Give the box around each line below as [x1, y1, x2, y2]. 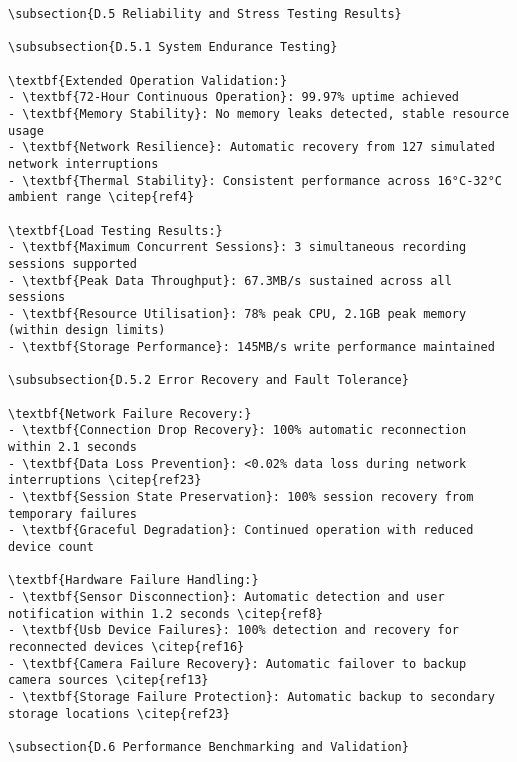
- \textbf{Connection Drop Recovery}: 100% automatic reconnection [8, 423, 467, 438]
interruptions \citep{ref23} [8, 473, 202, 488]
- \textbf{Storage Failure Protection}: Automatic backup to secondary [8, 689, 495, 704]
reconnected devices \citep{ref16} [8, 639, 245, 654]
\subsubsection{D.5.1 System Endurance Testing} [8, 40, 338, 55]
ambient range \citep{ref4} [8, 190, 195, 205]
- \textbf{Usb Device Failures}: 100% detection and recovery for [8, 623, 460, 638]
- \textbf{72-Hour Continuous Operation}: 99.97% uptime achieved [8, 90, 460, 105]
